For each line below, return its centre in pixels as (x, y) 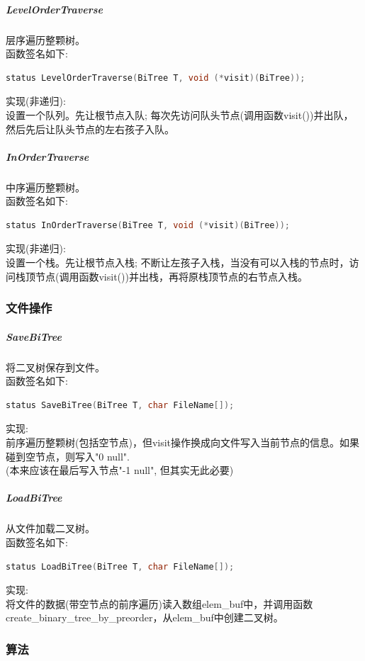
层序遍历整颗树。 (45, 39)
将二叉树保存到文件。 (55, 367)
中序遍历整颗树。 (45, 187)
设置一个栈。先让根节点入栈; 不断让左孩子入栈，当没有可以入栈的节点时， (178, 262)
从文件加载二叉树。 (50, 528)
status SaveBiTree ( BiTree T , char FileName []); (120, 405)
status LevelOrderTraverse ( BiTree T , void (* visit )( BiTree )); (156, 78)
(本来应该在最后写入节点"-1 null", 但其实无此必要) (120, 470)
